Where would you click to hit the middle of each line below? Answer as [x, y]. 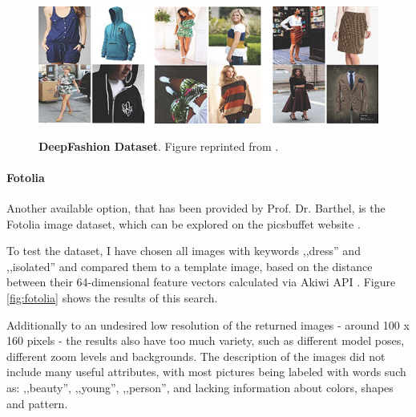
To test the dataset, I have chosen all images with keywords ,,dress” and [184, 251]
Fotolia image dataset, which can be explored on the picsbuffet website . [184, 223]
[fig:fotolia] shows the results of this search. [112, 297]
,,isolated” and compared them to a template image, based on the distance [190, 266]
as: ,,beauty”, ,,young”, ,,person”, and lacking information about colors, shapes [200, 387]
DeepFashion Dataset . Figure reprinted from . [159, 146]
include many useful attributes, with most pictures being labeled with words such [206, 372]
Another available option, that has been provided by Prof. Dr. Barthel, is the [196, 208]
